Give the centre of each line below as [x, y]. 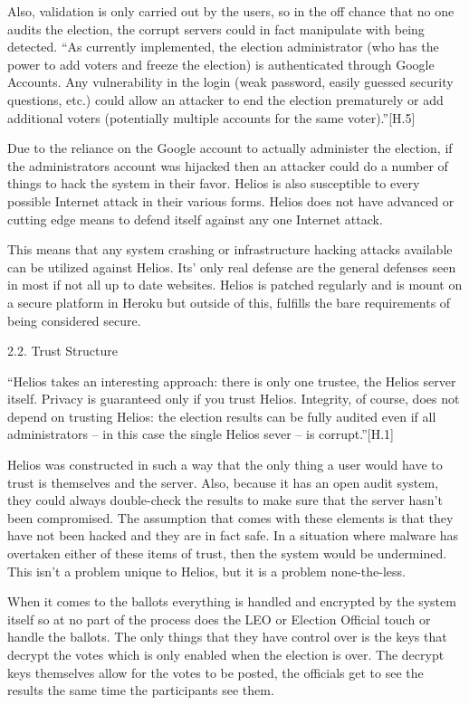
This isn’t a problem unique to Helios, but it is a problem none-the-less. [206, 571]
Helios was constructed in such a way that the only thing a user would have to [225, 465]
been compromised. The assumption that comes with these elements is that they [230, 517]
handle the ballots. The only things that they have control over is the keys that [227, 637]
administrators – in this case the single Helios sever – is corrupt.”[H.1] [201, 434]
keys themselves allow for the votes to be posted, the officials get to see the [215, 672]
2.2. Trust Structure [62, 351]
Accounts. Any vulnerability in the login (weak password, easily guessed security [230, 82]
